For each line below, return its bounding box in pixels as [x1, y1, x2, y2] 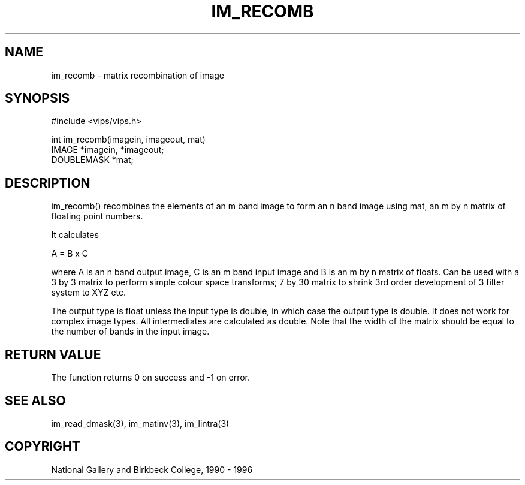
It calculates [51, 230, 99, 240]
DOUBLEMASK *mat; [51, 155, 134, 165]
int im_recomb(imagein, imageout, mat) [51, 134, 206, 145]
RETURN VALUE [5, 347, 101, 362]
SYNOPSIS [5, 91, 70, 106]
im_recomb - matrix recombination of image [51, 70, 225, 80]
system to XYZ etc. [51, 287, 126, 298]
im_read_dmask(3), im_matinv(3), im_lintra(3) [51, 418, 230, 429]
